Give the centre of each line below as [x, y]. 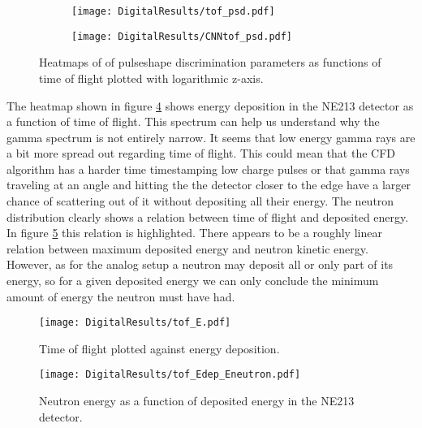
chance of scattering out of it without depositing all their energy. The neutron [200, 201]
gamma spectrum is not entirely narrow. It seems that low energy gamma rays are [211, 137]
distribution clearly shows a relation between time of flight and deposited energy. [208, 216]
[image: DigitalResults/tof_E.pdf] [135, 323]
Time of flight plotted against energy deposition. [159, 348]
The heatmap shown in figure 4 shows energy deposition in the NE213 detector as [210, 105]
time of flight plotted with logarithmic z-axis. [151, 78]
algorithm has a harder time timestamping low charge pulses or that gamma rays [208, 169]
